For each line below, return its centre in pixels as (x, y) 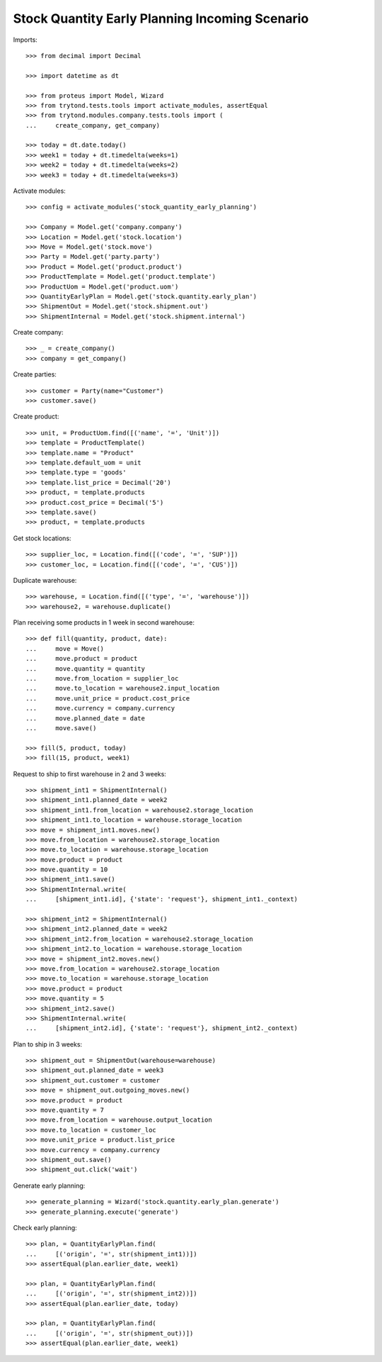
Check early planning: (45, 1227)
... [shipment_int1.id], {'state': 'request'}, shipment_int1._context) (162, 899)
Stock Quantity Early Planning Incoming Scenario (161, 18)
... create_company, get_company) (93, 125)
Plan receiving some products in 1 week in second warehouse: (104, 623)
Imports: (25, 40)
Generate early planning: (49, 1185)
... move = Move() (65, 648)
